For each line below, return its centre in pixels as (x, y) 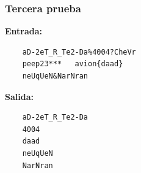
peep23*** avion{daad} (73, 64)
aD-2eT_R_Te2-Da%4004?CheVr (79, 52)
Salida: (19, 96)
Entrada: (24, 31)
